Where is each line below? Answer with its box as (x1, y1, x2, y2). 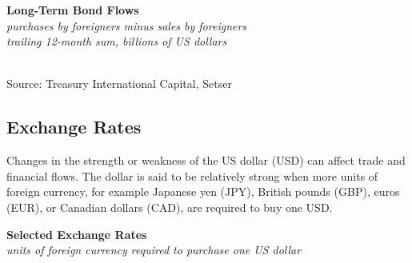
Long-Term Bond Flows (6, 2, 139, 18)
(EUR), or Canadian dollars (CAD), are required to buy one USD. (6, 198, 333, 215)
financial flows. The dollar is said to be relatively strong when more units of (6, 167, 378, 184)
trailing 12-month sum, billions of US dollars (6, 33, 227, 50)
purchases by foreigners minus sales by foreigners (6, 17, 247, 34)
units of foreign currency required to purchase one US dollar (6, 241, 302, 258)
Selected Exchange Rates (6, 225, 147, 242)
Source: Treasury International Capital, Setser (6, 75, 232, 92)
